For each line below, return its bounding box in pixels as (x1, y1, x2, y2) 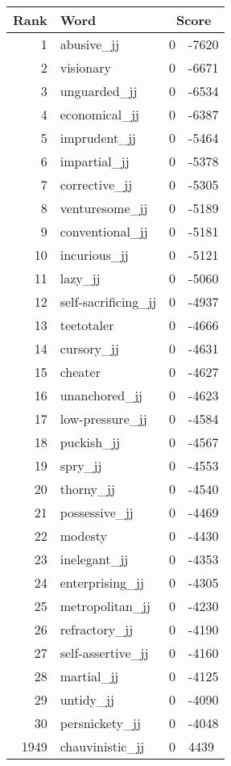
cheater (60, 362, 101, 381)
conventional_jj (60, 222, 148, 241)
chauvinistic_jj (60, 737, 145, 756)
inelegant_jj (60, 550, 129, 568)
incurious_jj (60, 245, 129, 264)
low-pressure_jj (60, 409, 147, 428)
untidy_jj (60, 690, 114, 709)
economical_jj (60, 105, 139, 123)
